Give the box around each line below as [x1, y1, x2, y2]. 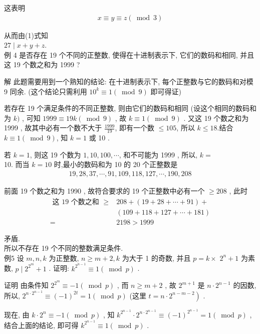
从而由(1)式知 [4, 30, 48, 40]
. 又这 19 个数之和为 [183, 112, 249, 123]
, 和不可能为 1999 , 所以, [119, 149, 198, 159]
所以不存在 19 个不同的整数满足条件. [4, 243, 123, 253]
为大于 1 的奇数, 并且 [122, 252, 191, 263]
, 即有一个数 [115, 122, 155, 133]
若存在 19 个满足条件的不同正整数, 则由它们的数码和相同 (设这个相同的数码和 [4, 103, 256, 113]
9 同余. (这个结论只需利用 [4, 86, 87, 96]
